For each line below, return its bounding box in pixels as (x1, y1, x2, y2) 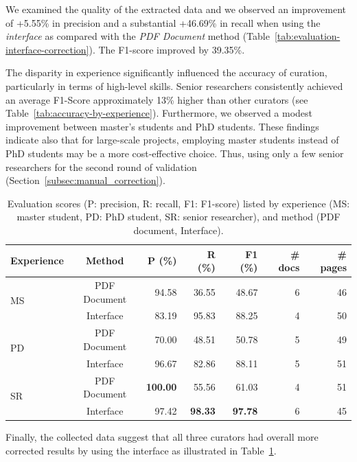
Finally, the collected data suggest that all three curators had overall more (5, 430, 319, 444)
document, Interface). (133, 222, 224, 237)
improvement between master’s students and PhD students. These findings (5, 119, 319, 133)
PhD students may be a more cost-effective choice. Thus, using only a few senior (5, 146, 344, 160)
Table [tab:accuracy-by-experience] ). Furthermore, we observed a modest (5, 106, 313, 120)
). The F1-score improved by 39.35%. (89, 42, 245, 56)
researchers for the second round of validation (5, 159, 197, 174)
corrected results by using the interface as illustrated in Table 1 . (5, 443, 277, 457)
